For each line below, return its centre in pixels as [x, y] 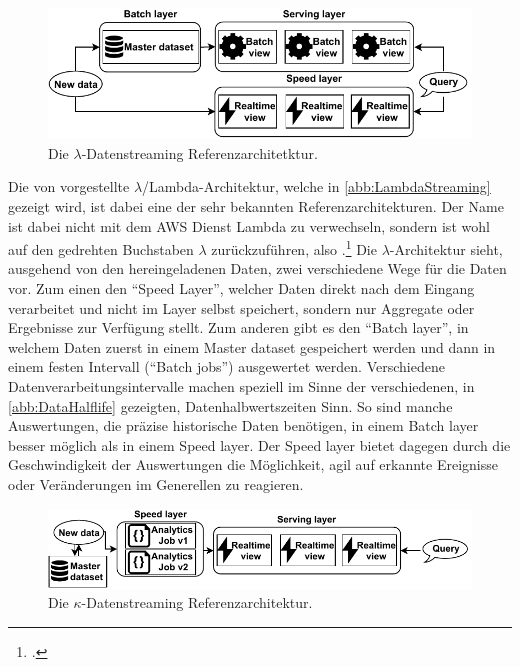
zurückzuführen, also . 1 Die [294, 247]
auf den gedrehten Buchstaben [101, 248]
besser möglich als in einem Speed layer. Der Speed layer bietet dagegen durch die [259, 444]
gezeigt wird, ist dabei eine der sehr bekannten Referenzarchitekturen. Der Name [256, 206]
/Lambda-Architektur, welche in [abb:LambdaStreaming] [316, 186]
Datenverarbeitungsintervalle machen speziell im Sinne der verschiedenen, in [241, 386]
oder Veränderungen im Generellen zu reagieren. [156, 483]
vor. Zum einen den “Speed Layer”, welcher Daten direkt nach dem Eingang [241, 288]
